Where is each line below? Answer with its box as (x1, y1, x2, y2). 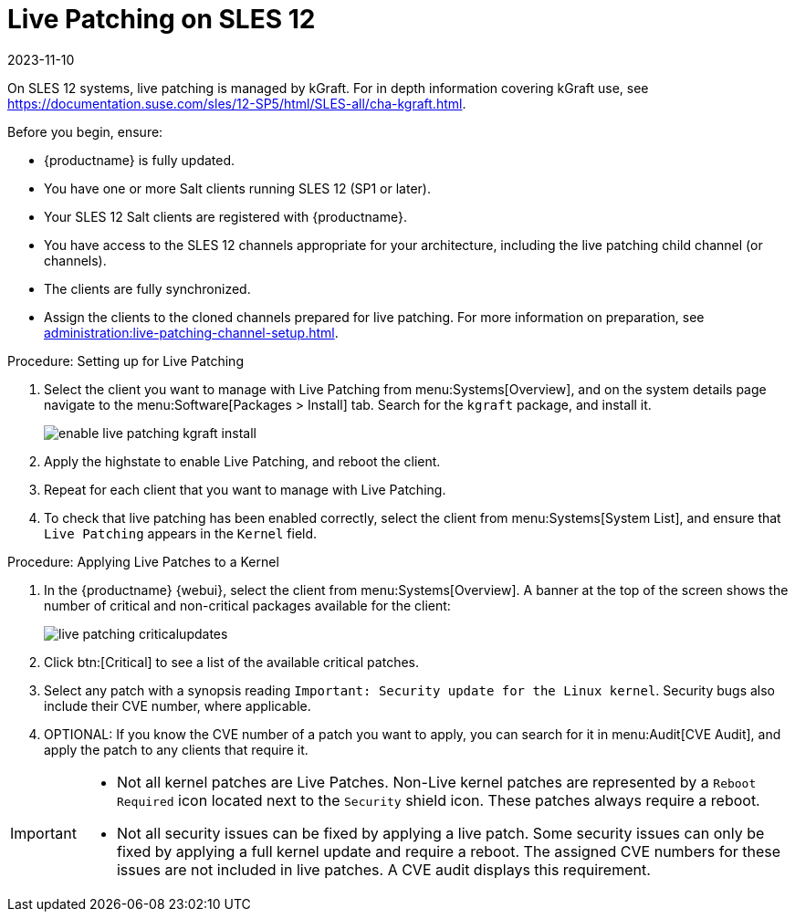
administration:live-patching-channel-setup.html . (44, 324, 339, 340)
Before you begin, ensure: (7, 123, 163, 140)
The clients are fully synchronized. (44, 280, 251, 297)
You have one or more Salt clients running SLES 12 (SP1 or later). (44, 180, 431, 196)
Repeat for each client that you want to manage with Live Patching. (44, 481, 446, 497)
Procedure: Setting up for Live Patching (7, 352, 244, 369)
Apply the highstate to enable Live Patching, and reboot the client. (44, 453, 441, 469)
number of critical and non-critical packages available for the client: (44, 597, 451, 613)
